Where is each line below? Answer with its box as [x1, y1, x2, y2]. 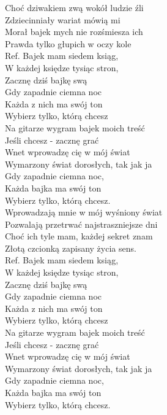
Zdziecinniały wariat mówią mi [5, 13, 121, 26]
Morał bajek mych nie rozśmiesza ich [5, 25, 143, 38]
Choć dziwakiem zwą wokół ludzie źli [5, 1, 144, 14]
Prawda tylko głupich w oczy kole [5, 37, 132, 50]
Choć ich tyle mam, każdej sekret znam [5, 230, 153, 242]
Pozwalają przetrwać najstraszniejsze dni [5, 217, 158, 230]
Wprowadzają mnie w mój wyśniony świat [5, 206, 163, 219]
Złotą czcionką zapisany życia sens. [5, 241, 136, 254]
